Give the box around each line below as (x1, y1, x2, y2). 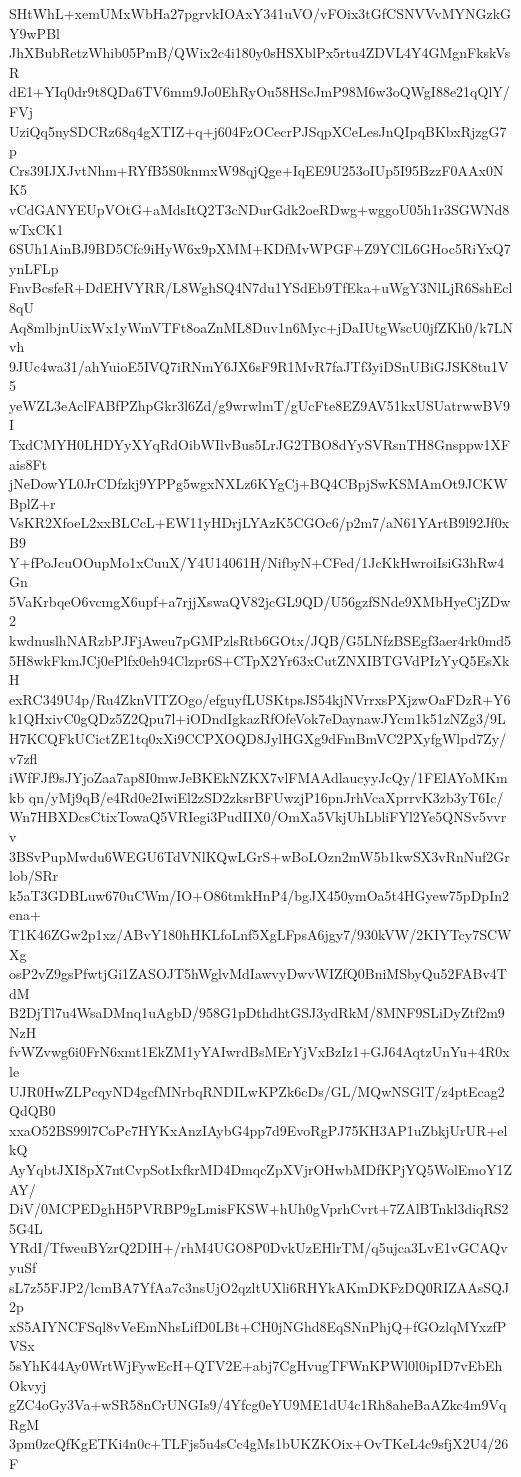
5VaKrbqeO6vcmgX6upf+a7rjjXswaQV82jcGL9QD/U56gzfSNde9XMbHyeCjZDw (9, 590, 511, 611)
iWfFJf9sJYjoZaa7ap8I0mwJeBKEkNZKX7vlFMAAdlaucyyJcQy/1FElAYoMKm (9, 767, 508, 788)
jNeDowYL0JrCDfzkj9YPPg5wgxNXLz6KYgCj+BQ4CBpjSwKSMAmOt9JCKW (9, 473, 508, 494)
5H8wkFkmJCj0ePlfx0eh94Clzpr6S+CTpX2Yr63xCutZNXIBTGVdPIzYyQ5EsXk (9, 649, 510, 670)
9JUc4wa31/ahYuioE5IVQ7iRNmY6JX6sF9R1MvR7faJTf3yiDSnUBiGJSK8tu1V (9, 355, 509, 376)
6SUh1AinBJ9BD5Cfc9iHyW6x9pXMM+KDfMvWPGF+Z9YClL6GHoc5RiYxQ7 (9, 238, 511, 259)
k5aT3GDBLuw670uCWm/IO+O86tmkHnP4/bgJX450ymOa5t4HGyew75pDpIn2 (9, 884, 509, 905)
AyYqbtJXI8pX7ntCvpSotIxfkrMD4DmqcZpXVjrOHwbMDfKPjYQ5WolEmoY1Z (9, 1159, 513, 1180)
